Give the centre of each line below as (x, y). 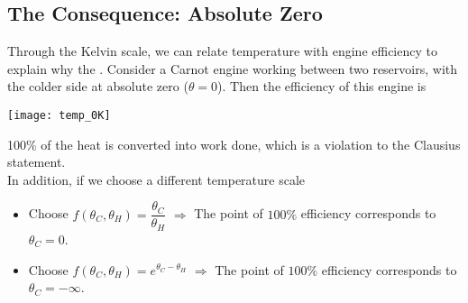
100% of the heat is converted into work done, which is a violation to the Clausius (234, 144)
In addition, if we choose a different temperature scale (156, 179)
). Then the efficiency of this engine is (322, 86)
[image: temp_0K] (59, 115)
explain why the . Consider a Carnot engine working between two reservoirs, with (232, 68)
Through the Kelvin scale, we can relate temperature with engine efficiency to (222, 51)
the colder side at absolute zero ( (98, 86)
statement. (37, 162)
